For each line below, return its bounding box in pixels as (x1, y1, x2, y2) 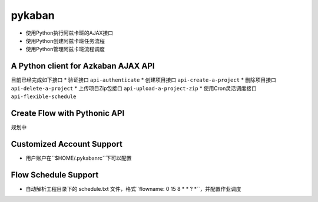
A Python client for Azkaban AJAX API (11, 61, 155, 71)
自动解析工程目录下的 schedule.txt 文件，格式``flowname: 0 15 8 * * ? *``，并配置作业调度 (25, 185, 241, 192)
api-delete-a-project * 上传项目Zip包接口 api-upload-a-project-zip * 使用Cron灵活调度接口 (11, 85, 257, 92)
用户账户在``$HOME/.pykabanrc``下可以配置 (25, 154, 132, 161)
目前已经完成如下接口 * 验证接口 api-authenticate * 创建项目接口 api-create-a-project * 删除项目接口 (11, 76, 276, 83)
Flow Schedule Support (11, 170, 99, 180)
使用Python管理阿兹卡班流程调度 (25, 46, 105, 53)
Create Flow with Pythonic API (11, 108, 125, 118)
